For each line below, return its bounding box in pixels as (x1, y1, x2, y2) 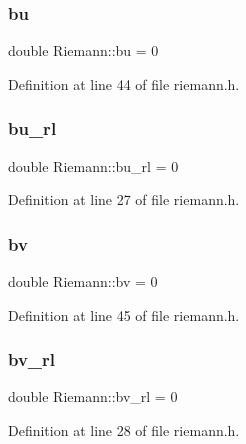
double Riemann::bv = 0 (8, 271, 158, 292)
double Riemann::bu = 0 (8, 40, 159, 61)
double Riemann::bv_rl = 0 (8, 386, 178, 407)
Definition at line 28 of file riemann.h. (8, 420, 240, 441)
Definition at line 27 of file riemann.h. (8, 189, 240, 210)
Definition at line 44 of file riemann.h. (8, 73, 240, 94)
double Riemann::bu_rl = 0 (8, 155, 179, 176)
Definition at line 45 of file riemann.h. (8, 304, 240, 325)
